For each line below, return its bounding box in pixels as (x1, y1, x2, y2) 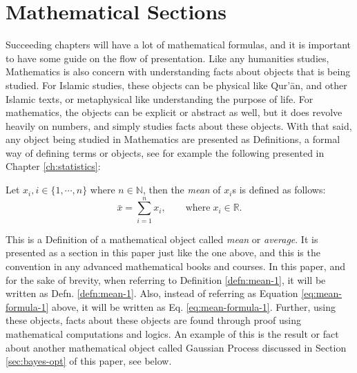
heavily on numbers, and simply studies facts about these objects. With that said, (6, 118, 352, 133)
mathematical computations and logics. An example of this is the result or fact (6, 326, 339, 341)
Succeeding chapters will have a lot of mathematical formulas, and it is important (6, 37, 351, 52)
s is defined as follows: (232, 182, 326, 197)
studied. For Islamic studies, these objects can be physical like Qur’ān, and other (6, 77, 347, 92)
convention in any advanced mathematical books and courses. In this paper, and (6, 258, 345, 273)
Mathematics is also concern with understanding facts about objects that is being (6, 64, 351, 79)
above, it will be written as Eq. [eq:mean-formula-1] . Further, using (51, 299, 336, 314)
